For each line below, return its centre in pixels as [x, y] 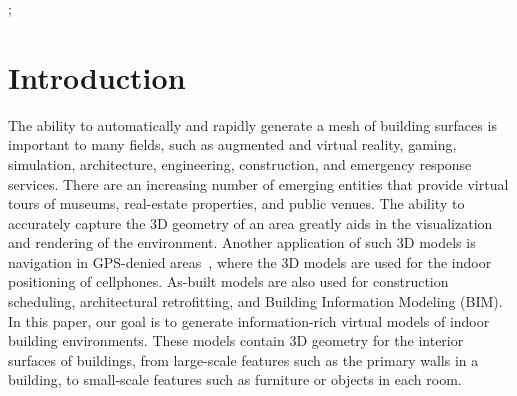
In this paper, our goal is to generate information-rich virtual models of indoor [249, 320]
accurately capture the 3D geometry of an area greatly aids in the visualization [250, 222]
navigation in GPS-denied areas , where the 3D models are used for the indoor [250, 261]
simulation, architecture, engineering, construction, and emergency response [240, 163]
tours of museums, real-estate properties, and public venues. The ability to [236, 203]
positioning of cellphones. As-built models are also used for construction [228, 281]
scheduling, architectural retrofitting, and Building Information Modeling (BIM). [255, 301]
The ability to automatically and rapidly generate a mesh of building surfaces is [252, 124]
